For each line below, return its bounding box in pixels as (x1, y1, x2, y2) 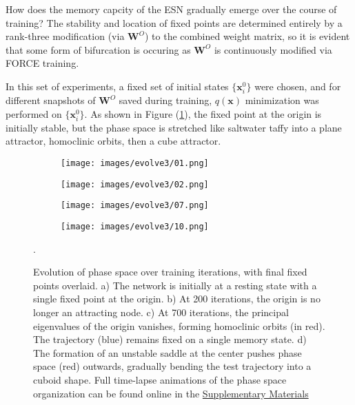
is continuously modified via (214, 42, 332, 56)
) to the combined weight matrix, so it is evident (144, 29, 350, 43)
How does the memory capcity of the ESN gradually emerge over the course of (6, 2, 337, 16)
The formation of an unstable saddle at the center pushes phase (33, 345, 302, 360)
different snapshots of (6, 93, 96, 107)
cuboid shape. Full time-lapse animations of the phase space (33, 373, 287, 387)
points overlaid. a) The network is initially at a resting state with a (33, 278, 317, 292)
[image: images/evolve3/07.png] (61, 200, 209, 211)
